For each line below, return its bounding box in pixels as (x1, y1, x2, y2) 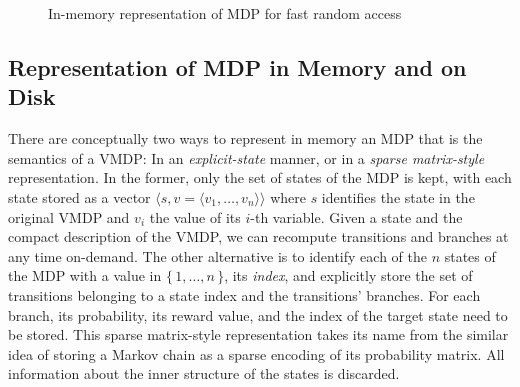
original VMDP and (8, 206, 130, 227)
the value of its (149, 206, 241, 227)
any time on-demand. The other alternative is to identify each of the (8, 245, 427, 266)
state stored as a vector (8, 186, 151, 207)
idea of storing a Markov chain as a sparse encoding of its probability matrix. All (8, 343, 505, 364)
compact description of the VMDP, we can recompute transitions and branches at (8, 226, 509, 247)
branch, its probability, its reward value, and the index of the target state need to (8, 304, 508, 325)
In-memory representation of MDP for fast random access (48, 3, 402, 23)
